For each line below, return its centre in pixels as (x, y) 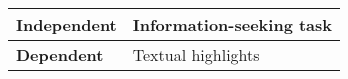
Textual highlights (196, 54)
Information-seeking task (232, 24)
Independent (66, 24)
